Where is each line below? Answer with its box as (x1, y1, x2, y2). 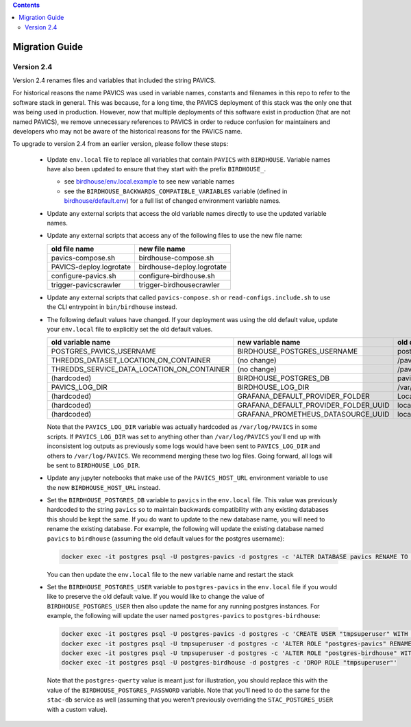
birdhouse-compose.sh (138, 253, 214, 262)
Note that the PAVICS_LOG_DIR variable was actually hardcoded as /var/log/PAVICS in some (47, 423, 318, 431)
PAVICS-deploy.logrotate (51, 262, 132, 271)
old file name (51, 244, 95, 254)
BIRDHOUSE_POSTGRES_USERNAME (237, 347, 358, 356)
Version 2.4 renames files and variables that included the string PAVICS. (12, 76, 216, 84)
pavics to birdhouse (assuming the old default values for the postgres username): (47, 534, 284, 543)
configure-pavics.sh (51, 271, 116, 280)
